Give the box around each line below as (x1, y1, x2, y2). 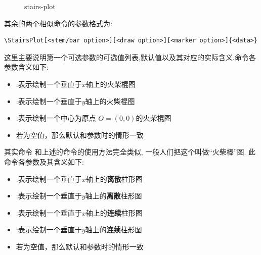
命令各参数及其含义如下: (4, 156, 84, 167)
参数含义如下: (4, 62, 49, 72)
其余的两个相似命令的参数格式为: (4, 18, 112, 28)
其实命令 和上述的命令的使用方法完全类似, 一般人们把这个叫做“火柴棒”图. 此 (4, 146, 255, 157)
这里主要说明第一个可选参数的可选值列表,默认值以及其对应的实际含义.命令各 (4, 52, 256, 62)
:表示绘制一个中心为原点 (16, 113, 96, 123)
